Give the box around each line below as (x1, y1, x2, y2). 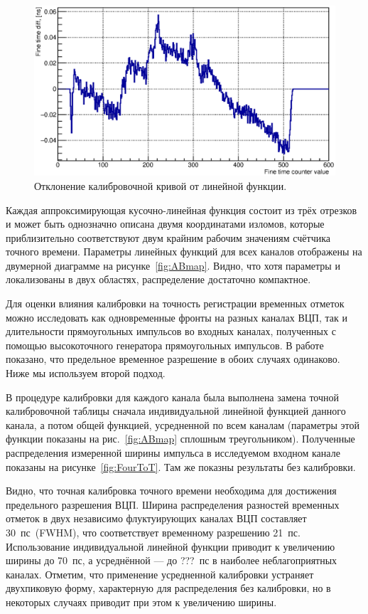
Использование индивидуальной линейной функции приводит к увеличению (6, 539, 335, 554)
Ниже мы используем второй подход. (6, 366, 166, 381)
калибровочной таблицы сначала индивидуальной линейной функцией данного (6, 403, 346, 418)
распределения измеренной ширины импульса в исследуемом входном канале (6, 445, 340, 460)
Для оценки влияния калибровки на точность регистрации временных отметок (6, 296, 345, 311)
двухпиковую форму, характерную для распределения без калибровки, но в (6, 581, 331, 596)
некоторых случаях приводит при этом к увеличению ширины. (6, 594, 277, 609)
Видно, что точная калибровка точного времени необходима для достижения (6, 483, 337, 498)
